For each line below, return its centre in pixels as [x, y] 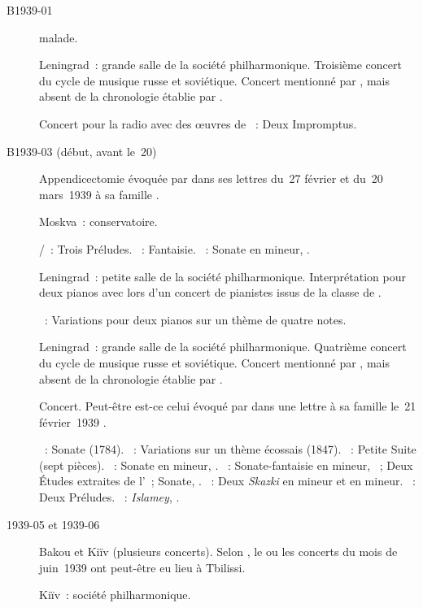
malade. [59, 37]
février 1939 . [73, 421]
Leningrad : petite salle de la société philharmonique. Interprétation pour [222, 276]
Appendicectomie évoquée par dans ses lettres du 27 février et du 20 [211, 178]
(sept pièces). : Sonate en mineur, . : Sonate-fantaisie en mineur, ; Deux [226, 465]
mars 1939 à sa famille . [99, 194]
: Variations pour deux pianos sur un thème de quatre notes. [195, 319]
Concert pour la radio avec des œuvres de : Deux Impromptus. [198, 123]
